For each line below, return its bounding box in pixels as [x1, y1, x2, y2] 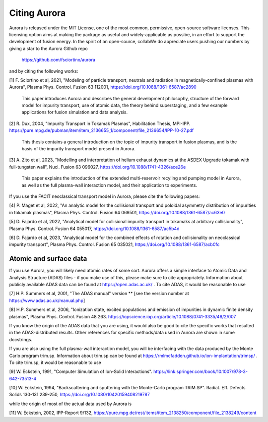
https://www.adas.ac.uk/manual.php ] [9, 298, 85, 303]
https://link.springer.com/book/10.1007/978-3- [153, 368, 248, 374]
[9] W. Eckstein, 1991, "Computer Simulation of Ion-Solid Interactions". [9, 368, 152, 374]
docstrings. [9, 336, 33, 342]
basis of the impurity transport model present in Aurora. [21, 146, 136, 152]
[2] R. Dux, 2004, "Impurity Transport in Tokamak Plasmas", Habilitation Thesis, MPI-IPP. [9, 121, 191, 126]
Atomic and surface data [9, 254, 87, 263]
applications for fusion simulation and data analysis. [21, 109, 128, 115]
